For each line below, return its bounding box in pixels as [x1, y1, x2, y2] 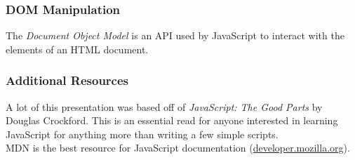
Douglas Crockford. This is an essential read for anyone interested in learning [6, 113, 338, 128]
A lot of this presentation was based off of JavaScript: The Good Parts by [6, 99, 323, 114]
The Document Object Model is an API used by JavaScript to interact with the [6, 28, 344, 43]
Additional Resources [6, 72, 129, 89]
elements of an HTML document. [6, 41, 149, 56]
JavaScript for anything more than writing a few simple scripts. [6, 126, 279, 141]
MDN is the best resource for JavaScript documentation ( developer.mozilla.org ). [6, 140, 350, 155]
